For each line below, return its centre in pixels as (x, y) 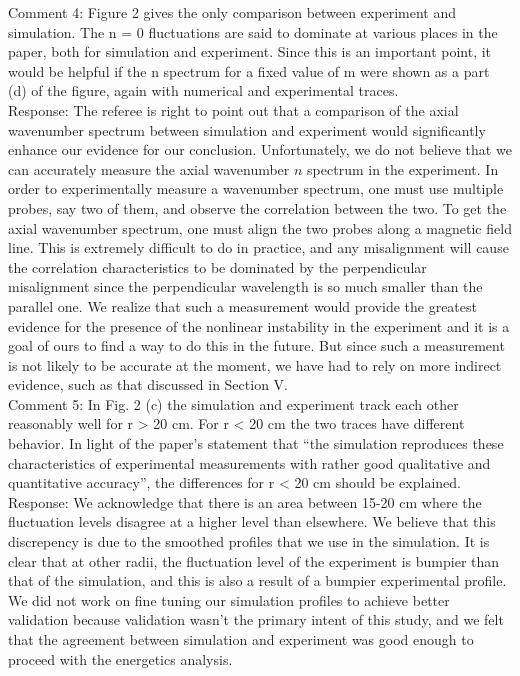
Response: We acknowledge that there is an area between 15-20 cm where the (245, 501)
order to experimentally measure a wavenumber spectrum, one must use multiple (256, 188)
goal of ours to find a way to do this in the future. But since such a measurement (256, 345)
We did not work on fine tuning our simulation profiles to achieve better (229, 599)
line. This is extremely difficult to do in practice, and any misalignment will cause (258, 247)
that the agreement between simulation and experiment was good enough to (241, 639)
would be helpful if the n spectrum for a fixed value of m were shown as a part (249, 70)
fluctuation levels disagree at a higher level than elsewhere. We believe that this (252, 521)
